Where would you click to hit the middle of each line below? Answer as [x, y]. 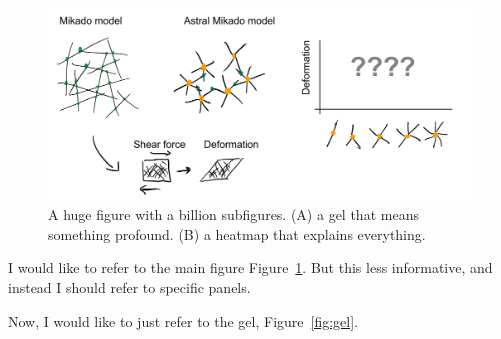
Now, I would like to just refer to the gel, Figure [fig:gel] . [183, 320]
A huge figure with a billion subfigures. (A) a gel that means [233, 214]
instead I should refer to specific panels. [129, 286]
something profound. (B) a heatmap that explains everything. [237, 233]
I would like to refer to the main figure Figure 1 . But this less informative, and [250, 267]
